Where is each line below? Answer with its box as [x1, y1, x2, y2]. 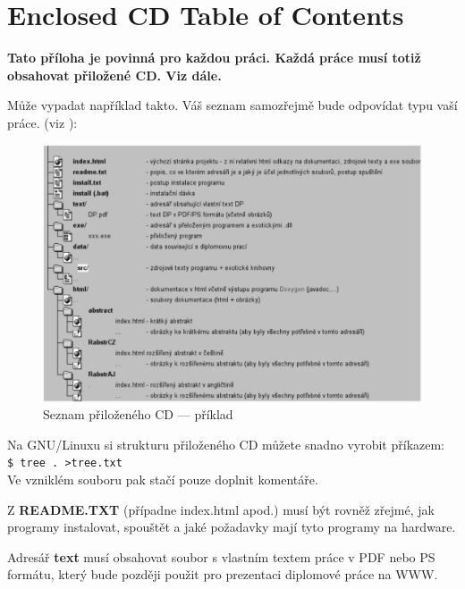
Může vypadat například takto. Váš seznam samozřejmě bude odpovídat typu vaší [7, 96, 458, 114]
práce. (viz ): [7, 113, 78, 131]
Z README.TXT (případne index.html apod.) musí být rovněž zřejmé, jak [7, 500, 435, 518]
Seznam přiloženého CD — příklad [43, 405, 233, 424]
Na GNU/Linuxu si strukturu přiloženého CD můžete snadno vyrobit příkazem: [7, 434, 445, 453]
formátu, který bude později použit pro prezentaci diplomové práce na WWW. [7, 565, 438, 584]
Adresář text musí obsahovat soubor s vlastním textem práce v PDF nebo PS [7, 547, 435, 566]
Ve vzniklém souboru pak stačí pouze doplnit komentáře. [7, 469, 318, 488]
